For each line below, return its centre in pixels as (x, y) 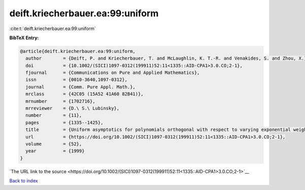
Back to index (24, 181)
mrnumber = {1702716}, (60, 101)
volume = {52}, (54, 144)
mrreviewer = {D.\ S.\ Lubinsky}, (72, 108)
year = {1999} (55, 151)
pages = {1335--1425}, (65, 123)
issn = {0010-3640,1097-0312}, (77, 80)
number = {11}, (54, 115)
